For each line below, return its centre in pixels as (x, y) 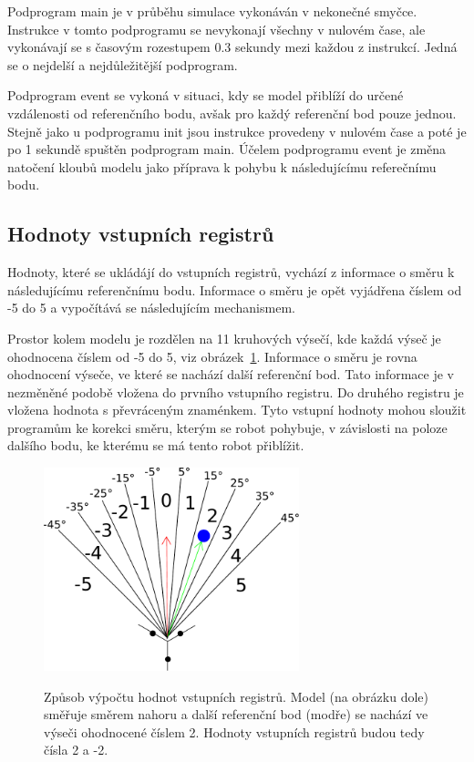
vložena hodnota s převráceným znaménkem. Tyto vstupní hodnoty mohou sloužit (237, 410)
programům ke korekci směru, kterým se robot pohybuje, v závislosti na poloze (227, 427)
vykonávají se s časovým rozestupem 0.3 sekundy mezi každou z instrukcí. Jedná (232, 47)
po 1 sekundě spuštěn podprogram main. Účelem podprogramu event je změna (227, 149)
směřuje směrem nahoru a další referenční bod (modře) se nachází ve (236, 714)
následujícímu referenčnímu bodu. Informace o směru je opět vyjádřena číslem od (235, 289)
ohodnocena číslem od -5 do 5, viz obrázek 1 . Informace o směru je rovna (212, 356)
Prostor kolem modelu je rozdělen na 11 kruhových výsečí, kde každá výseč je (224, 338)
